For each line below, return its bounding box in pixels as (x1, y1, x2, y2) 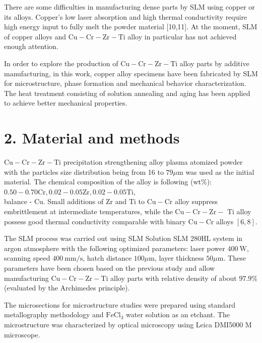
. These (223, 253, 246, 263)
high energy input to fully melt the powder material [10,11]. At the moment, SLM (4, 21, 257, 32)
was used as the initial (185, 166, 254, 177)
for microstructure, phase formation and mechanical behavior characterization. (4, 78, 246, 88)
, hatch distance (83, 253, 132, 263)
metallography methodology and (4, 309, 104, 320)
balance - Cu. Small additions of (4, 196, 104, 207)
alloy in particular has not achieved (127, 31, 237, 41)
